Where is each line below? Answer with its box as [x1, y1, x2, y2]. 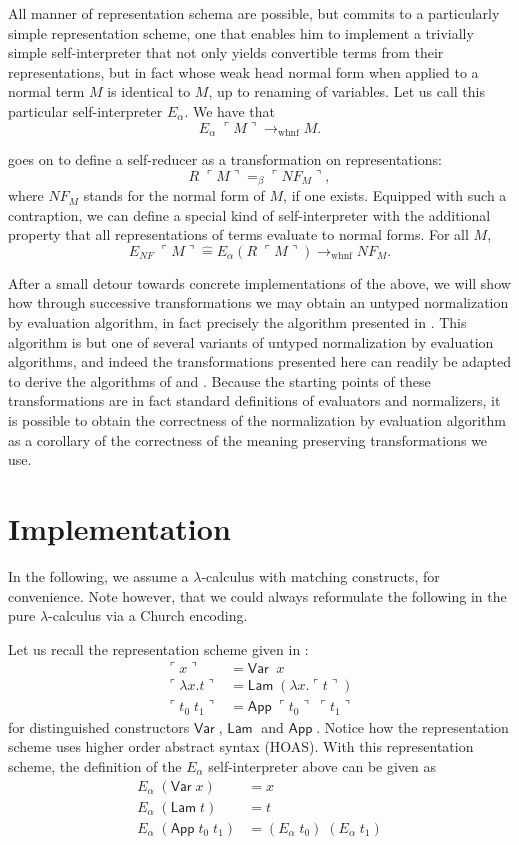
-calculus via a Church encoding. [48, 605, 248, 626]
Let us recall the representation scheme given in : [8, 638, 309, 659]
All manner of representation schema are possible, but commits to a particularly [8, 3, 500, 23]
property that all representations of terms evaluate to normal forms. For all [8, 224, 469, 245]
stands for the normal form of [83, 185, 265, 206]
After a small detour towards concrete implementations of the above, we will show [8, 272, 511, 293]
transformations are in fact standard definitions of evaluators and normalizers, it [8, 390, 501, 411]
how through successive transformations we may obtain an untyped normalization [8, 292, 509, 313]
